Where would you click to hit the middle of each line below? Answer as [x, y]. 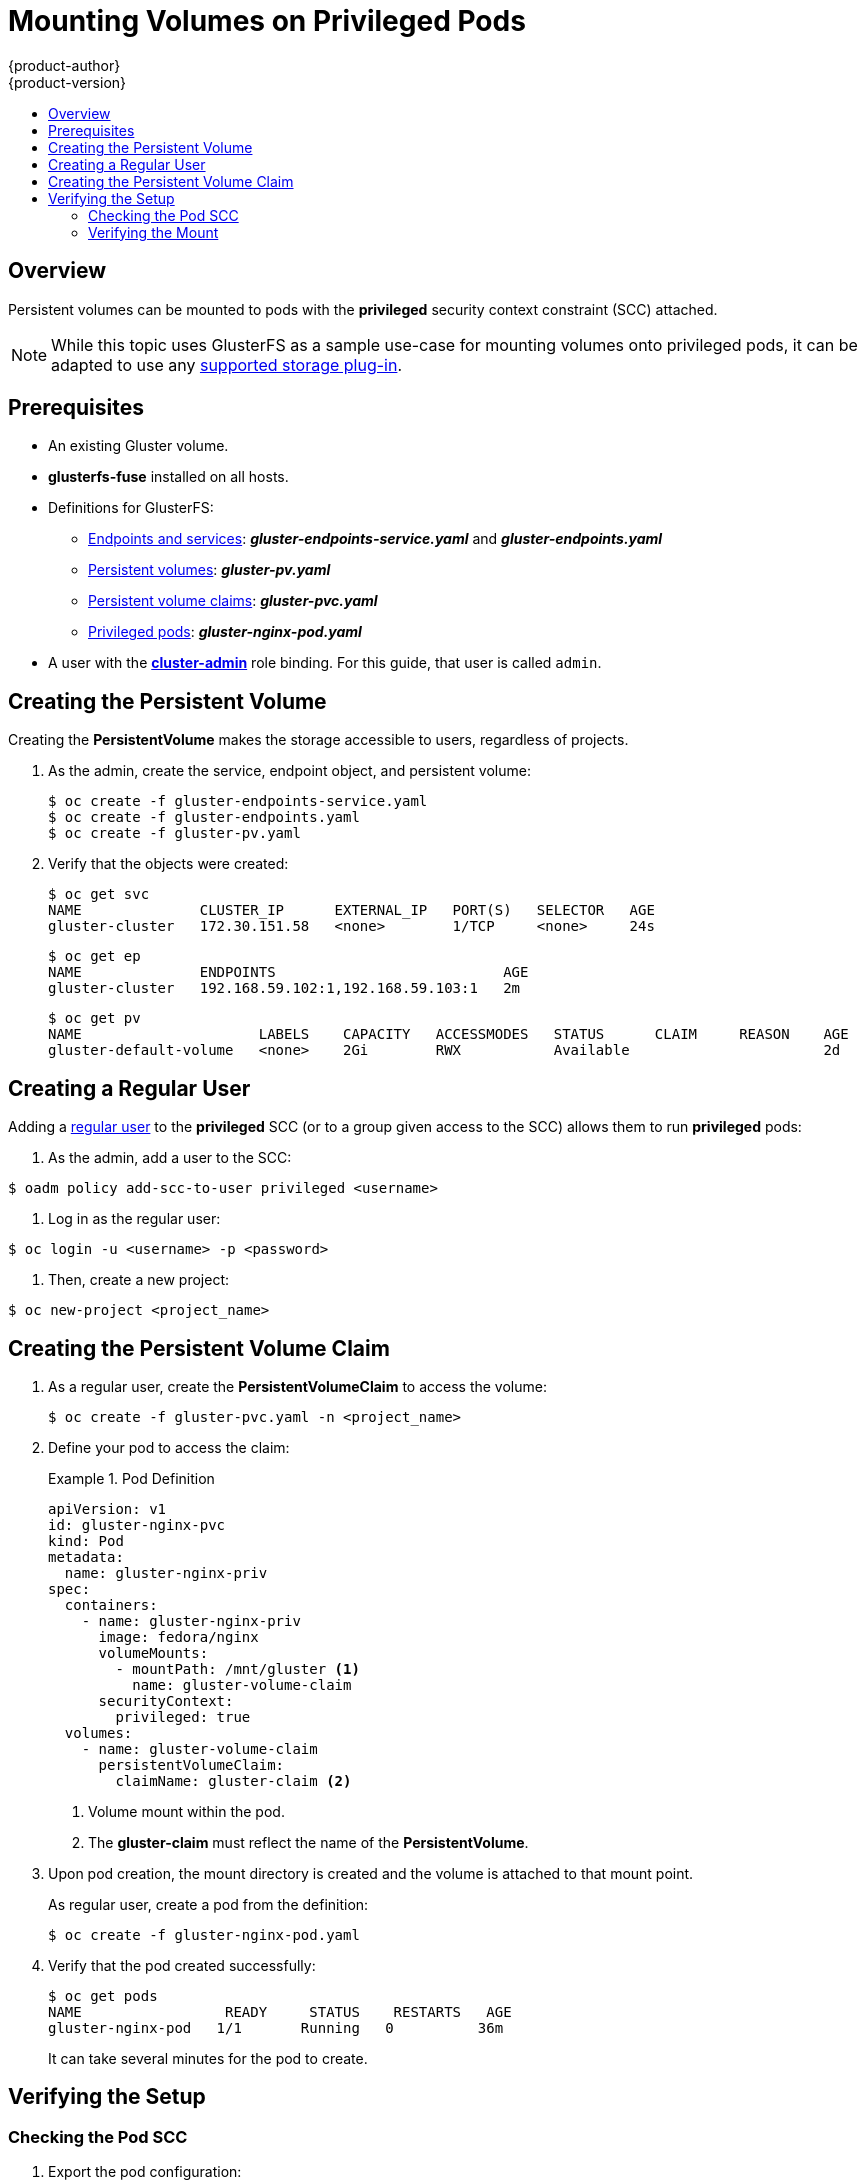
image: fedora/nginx [178, 1636]
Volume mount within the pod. [186, 1811]
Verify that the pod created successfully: [182, 1965]
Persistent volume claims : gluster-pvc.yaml [233, 601]
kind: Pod [86, 1540]
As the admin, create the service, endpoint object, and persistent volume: [289, 771]
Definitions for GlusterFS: [131, 508]
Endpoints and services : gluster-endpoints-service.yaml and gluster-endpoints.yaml [375, 539]
